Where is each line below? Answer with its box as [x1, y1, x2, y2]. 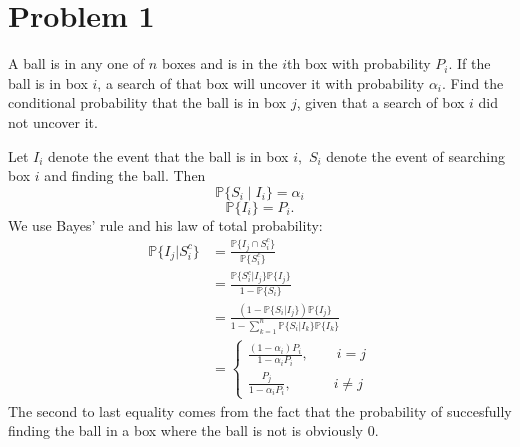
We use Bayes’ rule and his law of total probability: [8, 214, 323, 235]
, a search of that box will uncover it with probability [97, 72, 425, 93]
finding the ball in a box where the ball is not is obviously [8, 420, 363, 441]
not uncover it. [8, 111, 98, 132]
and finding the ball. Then [44, 165, 206, 186]
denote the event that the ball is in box [48, 145, 289, 166]
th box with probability [287, 53, 431, 74]
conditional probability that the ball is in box [8, 92, 287, 113]
